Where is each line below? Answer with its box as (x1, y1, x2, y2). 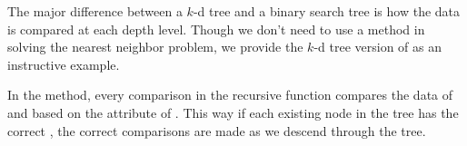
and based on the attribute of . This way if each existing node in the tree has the (7, 102, 459, 122)
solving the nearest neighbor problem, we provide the (7, 37, 303, 56)
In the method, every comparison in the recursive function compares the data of (7, 85, 453, 104)
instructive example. (7, 54, 120, 73)
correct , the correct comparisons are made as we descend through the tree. (7, 121, 426, 140)
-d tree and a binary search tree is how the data (193, 2, 461, 20)
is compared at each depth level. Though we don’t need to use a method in (7, 19, 425, 38)
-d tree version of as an (313, 37, 442, 56)
